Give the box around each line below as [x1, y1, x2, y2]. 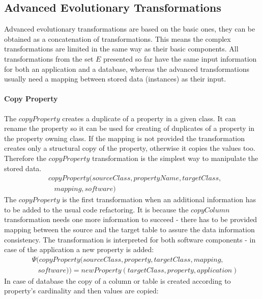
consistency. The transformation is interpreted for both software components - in [4, 234, 256, 244]
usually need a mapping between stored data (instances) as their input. [4, 73, 226, 84]
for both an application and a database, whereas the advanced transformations [4, 63, 249, 74]
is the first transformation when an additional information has [62, 194, 256, 205]
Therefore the [4, 152, 46, 163]
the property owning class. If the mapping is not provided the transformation [4, 132, 245, 143]
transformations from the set [4, 53, 94, 64]
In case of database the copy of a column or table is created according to [4, 275, 231, 286]
